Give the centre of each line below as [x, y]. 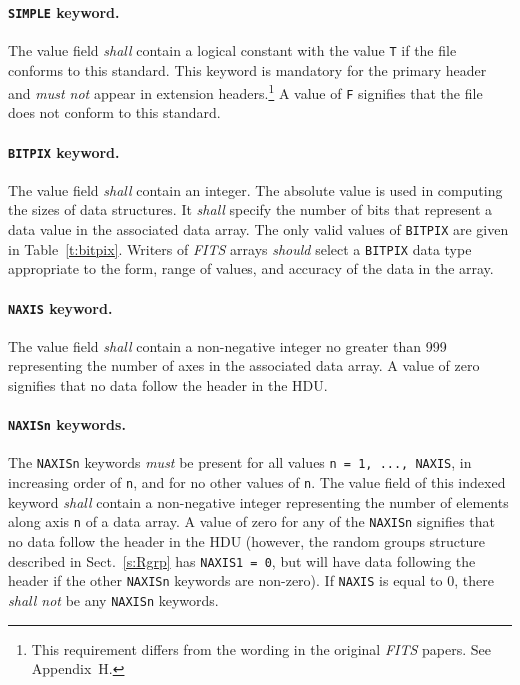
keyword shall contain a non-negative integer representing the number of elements [258, 501]
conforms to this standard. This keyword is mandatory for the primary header [247, 69]
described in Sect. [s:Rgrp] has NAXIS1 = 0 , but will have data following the [242, 560]
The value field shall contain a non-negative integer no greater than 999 [227, 345]
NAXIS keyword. [60, 307]
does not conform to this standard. [114, 112]
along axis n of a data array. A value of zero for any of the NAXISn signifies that [251, 521]
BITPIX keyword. [64, 151]
